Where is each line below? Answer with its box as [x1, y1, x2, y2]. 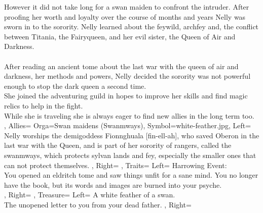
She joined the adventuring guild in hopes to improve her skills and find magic [4, 90, 248, 101]
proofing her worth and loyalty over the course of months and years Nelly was [4, 11, 246, 22]
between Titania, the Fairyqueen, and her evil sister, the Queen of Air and [4, 31, 236, 41]
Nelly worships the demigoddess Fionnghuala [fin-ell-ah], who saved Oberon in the [4, 130, 259, 140]
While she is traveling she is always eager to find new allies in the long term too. [4, 110, 254, 121]
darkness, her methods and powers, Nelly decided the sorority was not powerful [4, 71, 251, 81]
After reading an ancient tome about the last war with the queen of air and [4, 61, 239, 71]
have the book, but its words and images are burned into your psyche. [4, 179, 222, 190]
